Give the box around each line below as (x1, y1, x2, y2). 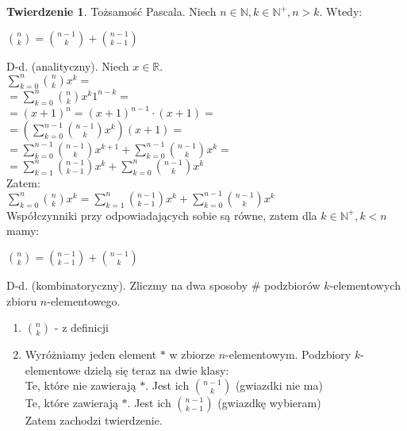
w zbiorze (169, 346, 216, 363)
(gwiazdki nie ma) (235, 377, 323, 394)
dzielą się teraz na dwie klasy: (84, 361, 229, 378)
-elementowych (329, 277, 401, 294)
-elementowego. (47, 292, 121, 309)
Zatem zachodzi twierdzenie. (25, 412, 163, 429)
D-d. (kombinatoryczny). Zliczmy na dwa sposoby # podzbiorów (6, 277, 321, 294)
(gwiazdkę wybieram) (217, 394, 321, 411)
